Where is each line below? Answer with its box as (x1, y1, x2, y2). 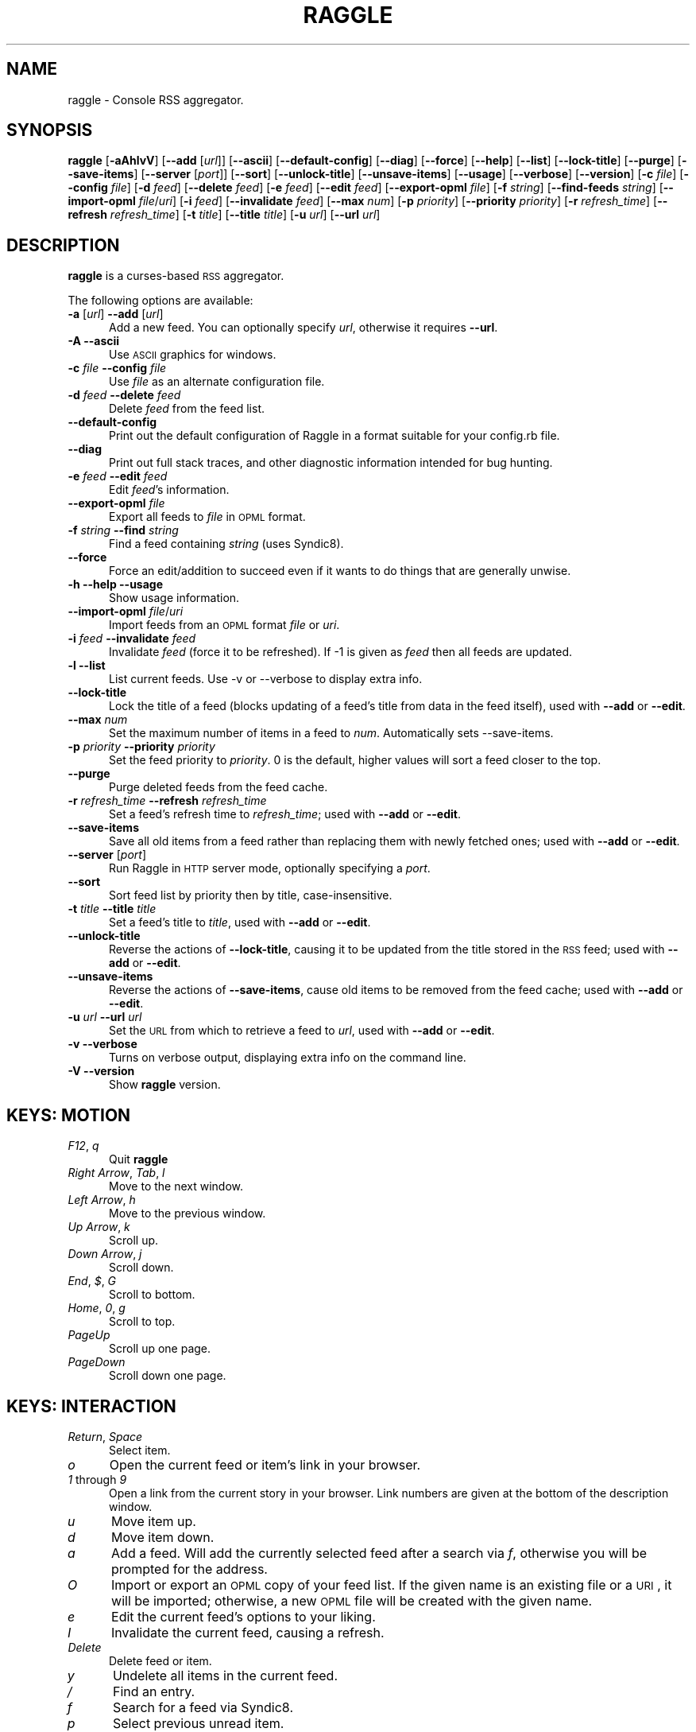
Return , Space (68, 1429, 143, 1443)
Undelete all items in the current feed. (112, 1667, 338, 1683)
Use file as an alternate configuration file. (109, 375, 325, 389)
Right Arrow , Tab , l (68, 1166, 165, 1180)
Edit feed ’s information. (109, 483, 230, 497)
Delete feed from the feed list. (109, 402, 265, 416)
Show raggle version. (109, 1078, 221, 1092)
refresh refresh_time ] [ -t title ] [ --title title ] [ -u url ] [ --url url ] (68, 208, 381, 222)
